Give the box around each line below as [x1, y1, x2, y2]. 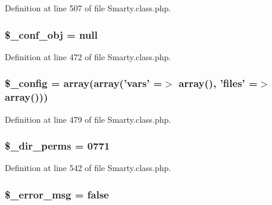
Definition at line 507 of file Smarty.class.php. [5, 2, 171, 14]
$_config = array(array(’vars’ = [5, 76, 162, 91]
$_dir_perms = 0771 [5, 138, 110, 153]
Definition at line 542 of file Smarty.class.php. [5, 161, 171, 174]
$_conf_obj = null [5, 27, 98, 42]
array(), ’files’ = [179, 76, 258, 91]
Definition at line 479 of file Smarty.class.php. [5, 113, 171, 125]
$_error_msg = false [5, 187, 109, 201]
